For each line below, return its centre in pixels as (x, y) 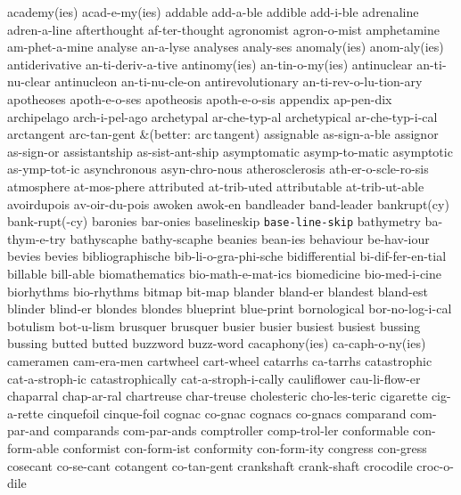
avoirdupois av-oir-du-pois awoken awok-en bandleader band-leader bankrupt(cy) (228, 203)
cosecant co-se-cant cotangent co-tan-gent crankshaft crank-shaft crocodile (210, 465)
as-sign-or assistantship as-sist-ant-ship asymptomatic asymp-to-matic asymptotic (230, 151)
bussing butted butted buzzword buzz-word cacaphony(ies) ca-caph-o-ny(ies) (217, 343)
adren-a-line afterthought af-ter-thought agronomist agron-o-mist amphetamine (223, 29)
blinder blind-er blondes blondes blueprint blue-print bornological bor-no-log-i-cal (230, 308)
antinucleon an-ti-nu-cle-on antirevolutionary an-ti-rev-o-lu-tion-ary (239, 81)
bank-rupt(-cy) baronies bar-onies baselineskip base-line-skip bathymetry (214, 221)
